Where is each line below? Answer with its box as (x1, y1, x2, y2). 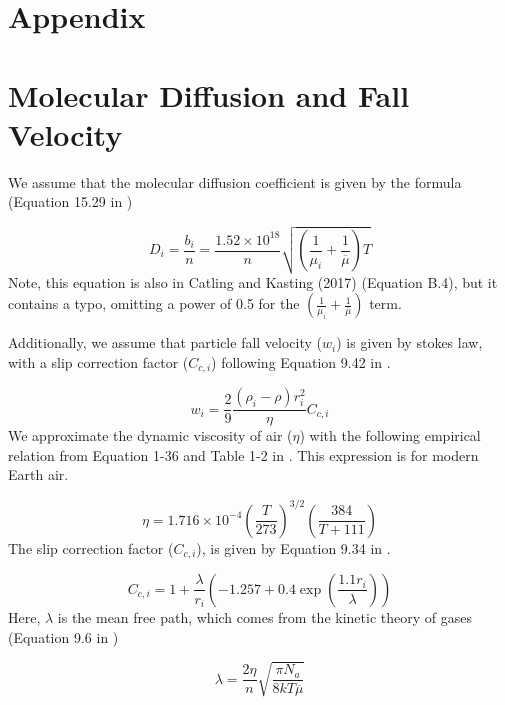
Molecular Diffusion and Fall (8, 74, 410, 115)
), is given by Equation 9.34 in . (196, 537, 391, 558)
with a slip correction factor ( (8, 351, 189, 372)
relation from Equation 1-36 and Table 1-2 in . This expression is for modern (8, 444, 479, 465)
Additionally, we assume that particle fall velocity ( (8, 332, 323, 353)
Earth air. (8, 464, 69, 485)
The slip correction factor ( (8, 537, 174, 558)
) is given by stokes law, (336, 332, 483, 353)
